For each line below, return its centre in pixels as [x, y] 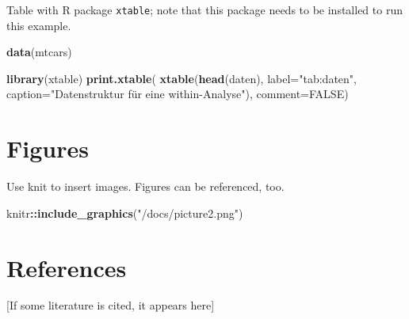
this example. [39, 25]
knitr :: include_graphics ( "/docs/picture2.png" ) [125, 213]
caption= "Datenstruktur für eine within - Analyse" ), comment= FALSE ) [178, 94]
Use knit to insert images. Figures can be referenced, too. [145, 186]
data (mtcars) [39, 52]
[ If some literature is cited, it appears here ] [111, 305]
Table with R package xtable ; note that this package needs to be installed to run [204, 9]
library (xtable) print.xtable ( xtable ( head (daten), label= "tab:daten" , [182, 78]
